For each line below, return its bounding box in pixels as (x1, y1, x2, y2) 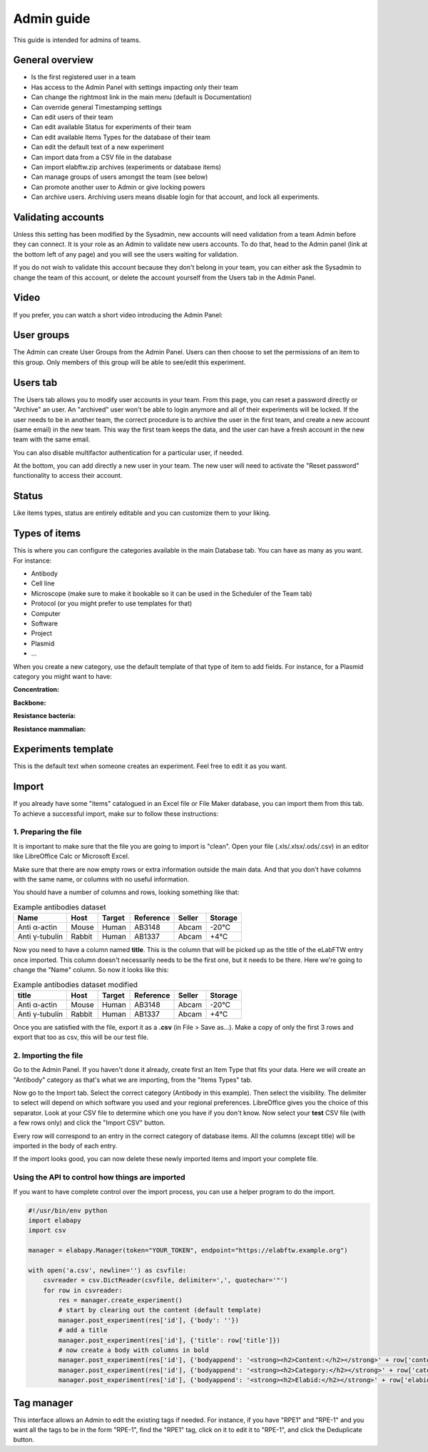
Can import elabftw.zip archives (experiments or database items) (31, 163, 221, 171)
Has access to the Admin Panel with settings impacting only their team (31, 83, 239, 91)
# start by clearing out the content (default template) (58, 1306, 262, 1314)
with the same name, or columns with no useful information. (13, 875, 190, 884)
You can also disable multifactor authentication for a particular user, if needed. (13, 448, 244, 456)
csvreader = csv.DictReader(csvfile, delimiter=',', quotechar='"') (43, 1277, 288, 1284)
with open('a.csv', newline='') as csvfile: (28, 1266, 187, 1274)
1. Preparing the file (13, 827, 82, 837)
